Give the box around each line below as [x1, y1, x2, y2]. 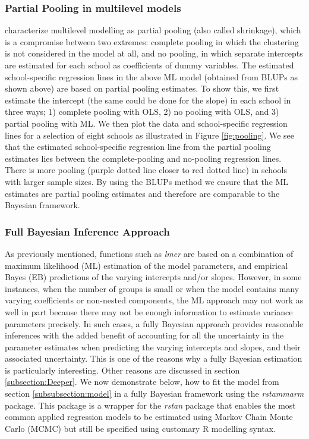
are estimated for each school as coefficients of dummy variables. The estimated [5, 59, 294, 71]
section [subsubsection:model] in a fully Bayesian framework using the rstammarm [5, 387, 304, 400]
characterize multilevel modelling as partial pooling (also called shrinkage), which [5, 24, 301, 36]
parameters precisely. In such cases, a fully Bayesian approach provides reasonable [5, 317, 304, 330]
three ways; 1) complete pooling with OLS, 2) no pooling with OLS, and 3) [5, 105, 279, 118]
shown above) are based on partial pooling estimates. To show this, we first [5, 82, 279, 95]
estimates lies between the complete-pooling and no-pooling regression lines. [5, 152, 282, 164]
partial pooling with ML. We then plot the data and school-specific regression [5, 117, 288, 129]
